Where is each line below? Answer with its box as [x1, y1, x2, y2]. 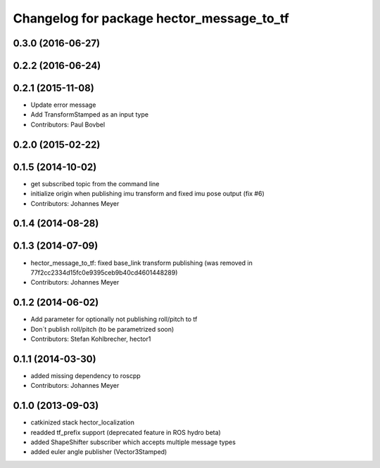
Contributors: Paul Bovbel [30, 120, 106, 129]
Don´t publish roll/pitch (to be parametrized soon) [30, 325, 175, 333]
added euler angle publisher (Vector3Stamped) [30, 448, 167, 456]
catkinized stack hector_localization [30, 418, 135, 427]
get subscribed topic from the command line [30, 179, 160, 188]
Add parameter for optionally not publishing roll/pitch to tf [30, 315, 198, 323]
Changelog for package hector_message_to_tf [13, 11, 290, 26]
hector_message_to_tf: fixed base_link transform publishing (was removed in [30, 259, 253, 267]
